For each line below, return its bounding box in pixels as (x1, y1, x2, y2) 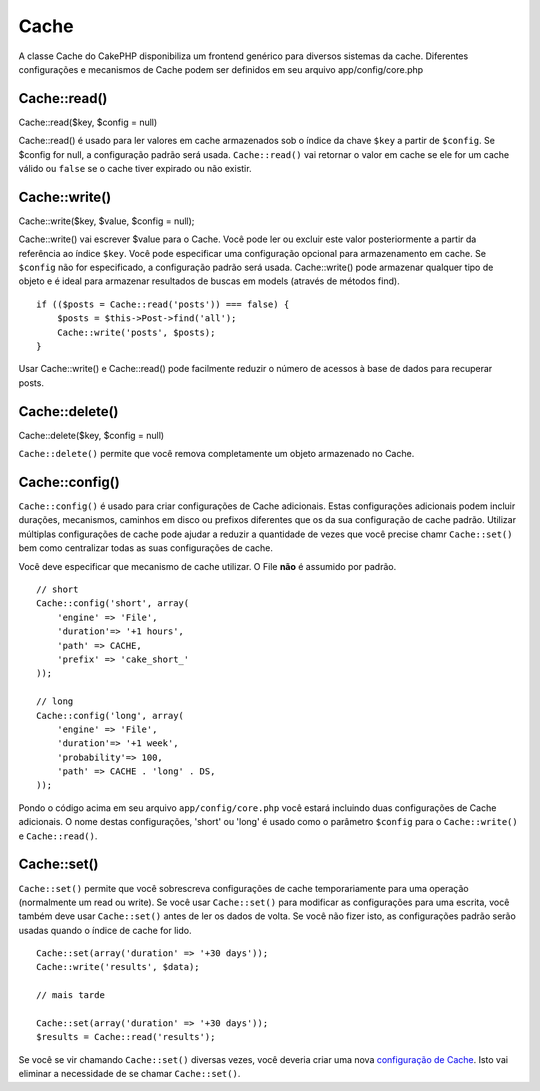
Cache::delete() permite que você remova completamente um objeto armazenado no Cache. (18, 448, 415, 460)
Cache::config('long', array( (36, 710, 185, 721)
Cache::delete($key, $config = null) (18, 429, 165, 441)
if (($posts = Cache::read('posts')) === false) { (36, 298, 290, 310)
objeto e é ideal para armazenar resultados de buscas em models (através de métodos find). (18, 275, 400, 287)
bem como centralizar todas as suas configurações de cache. (18, 542, 274, 554)
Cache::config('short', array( (36, 598, 190, 609)
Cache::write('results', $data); (36, 961, 200, 973)
